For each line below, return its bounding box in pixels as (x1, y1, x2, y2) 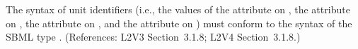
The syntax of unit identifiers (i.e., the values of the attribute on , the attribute (6, 2, 350, 16)
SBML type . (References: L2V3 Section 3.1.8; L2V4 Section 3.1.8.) (6, 29, 301, 44)
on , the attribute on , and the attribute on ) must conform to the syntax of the (6, 15, 352, 30)
